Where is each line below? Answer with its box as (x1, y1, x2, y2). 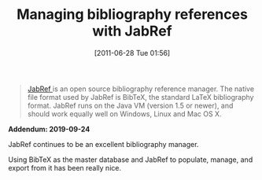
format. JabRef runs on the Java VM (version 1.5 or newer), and (27, 101, 234, 110)
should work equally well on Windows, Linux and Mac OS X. (27, 108, 222, 119)
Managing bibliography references (17, 6, 248, 24)
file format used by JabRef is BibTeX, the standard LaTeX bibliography (27, 92, 254, 101)
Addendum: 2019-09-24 (8, 124, 90, 134)
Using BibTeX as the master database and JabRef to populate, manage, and (8, 155, 253, 164)
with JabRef (92, 22, 172, 40)
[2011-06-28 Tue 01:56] (94, 48, 171, 57)
